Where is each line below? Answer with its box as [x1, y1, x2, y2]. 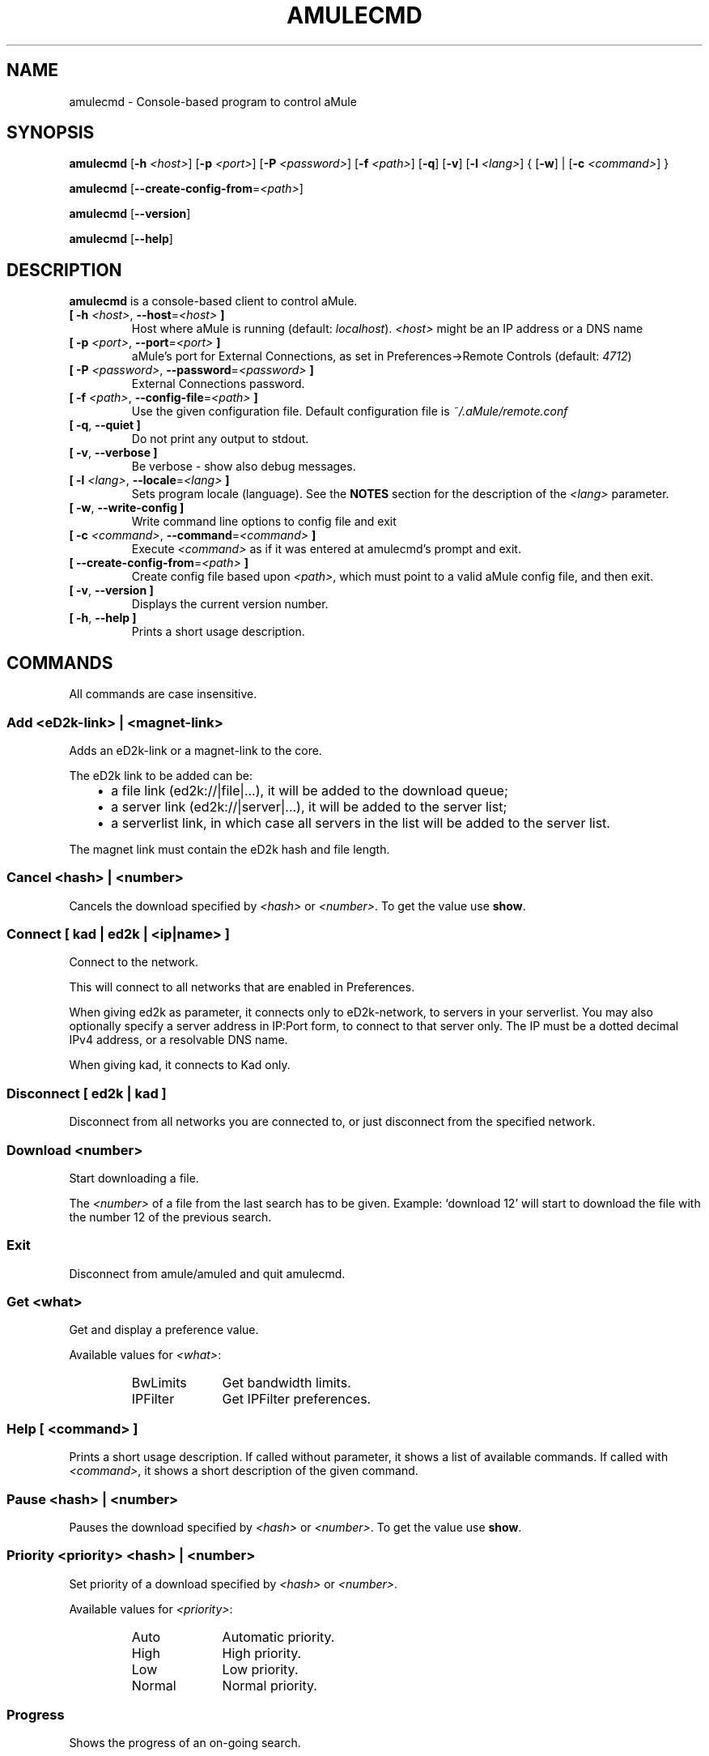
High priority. [222, 1644, 302, 1661]
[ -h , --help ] [69, 611, 137, 625]
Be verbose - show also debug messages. [131, 459, 356, 474]
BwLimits [131, 1375, 187, 1392]
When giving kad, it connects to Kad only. [69, 1058, 291, 1072]
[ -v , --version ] [69, 583, 154, 598]
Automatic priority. [222, 1628, 335, 1645]
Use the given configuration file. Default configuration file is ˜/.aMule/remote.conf [131, 404, 568, 419]
